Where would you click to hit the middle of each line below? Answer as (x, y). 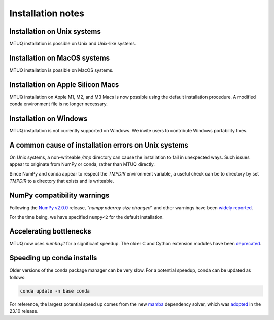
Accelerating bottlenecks (50, 231)
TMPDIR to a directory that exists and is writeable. (62, 181)
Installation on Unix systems (55, 31)
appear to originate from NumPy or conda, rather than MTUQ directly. (82, 164)
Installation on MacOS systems (60, 58)
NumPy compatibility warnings (59, 196)
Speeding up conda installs (53, 258)
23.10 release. (24, 311)
